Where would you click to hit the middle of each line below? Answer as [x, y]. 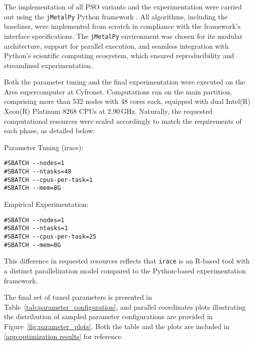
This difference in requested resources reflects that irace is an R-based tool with [127, 261]
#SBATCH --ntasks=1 [36, 228]
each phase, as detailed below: [50, 130]
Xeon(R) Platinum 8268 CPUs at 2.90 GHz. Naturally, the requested [108, 111]
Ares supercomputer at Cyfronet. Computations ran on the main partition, [118, 91]
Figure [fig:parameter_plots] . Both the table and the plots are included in [117, 326]
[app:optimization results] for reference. [63, 336]
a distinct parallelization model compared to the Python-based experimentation [125, 270]
